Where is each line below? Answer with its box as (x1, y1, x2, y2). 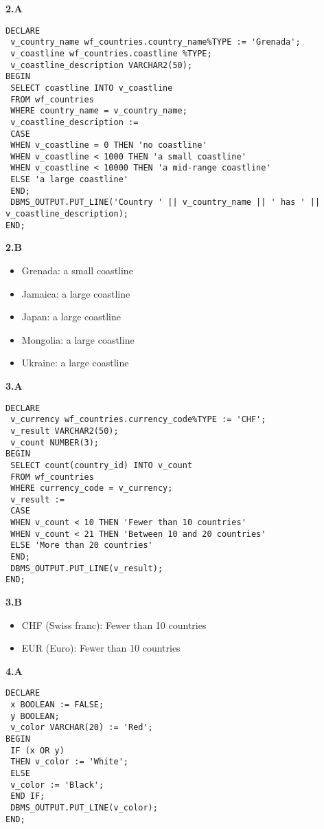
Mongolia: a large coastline (21, 332, 135, 346)
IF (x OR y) (10, 745, 65, 755)
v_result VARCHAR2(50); (10, 425, 119, 436)
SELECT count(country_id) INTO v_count (10, 460, 193, 470)
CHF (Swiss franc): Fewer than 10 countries (21, 617, 207, 632)
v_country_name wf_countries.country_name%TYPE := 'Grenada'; (10, 37, 301, 47)
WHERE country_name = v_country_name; (10, 106, 187, 116)
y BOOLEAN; (10, 711, 60, 721)
